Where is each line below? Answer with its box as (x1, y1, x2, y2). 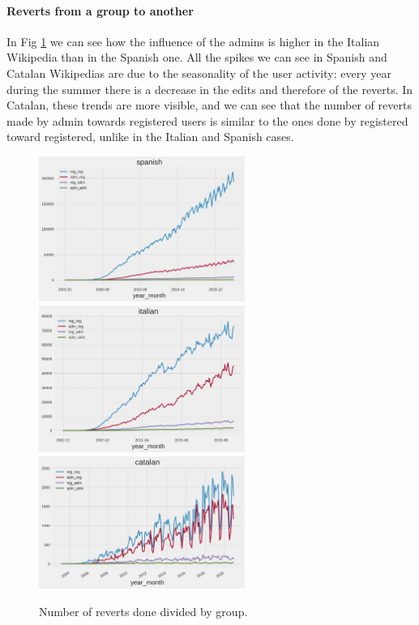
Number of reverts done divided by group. (39, 602, 248, 619)
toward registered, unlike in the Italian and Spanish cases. (6, 128, 294, 145)
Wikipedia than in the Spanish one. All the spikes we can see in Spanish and (6, 49, 387, 66)
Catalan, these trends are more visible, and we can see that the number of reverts (6, 96, 412, 113)
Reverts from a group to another (6, 2, 194, 19)
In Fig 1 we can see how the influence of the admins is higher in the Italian (6, 32, 380, 49)
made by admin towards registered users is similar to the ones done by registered (6, 112, 408, 129)
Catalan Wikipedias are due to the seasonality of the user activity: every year (6, 64, 391, 81)
